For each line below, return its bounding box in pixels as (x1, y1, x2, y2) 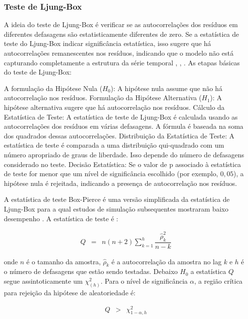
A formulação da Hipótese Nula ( (4, 83, 103, 93)
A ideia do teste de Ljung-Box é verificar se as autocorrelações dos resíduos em (4, 19, 238, 30)
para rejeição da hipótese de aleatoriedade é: (4, 287, 136, 297)
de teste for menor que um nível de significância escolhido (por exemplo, (4, 168, 218, 179)
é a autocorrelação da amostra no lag (111, 256, 222, 266)
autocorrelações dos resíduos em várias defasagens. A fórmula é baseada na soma (4, 121, 244, 131)
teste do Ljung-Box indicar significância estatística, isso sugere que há (4, 38, 211, 48)
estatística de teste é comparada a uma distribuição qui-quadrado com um (4, 140, 224, 150)
